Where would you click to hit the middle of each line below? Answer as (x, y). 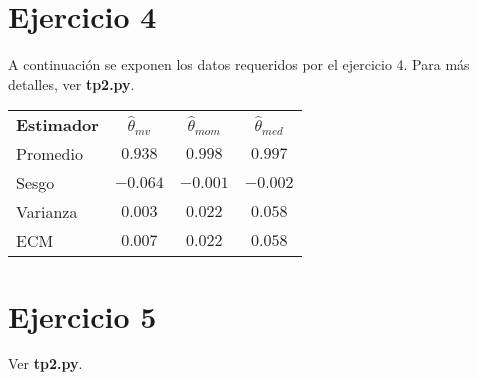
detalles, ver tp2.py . (71, 83)
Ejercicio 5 (82, 315)
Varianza (47, 212)
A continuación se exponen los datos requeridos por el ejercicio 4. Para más (239, 64)
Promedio (49, 154)
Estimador (57, 125)
